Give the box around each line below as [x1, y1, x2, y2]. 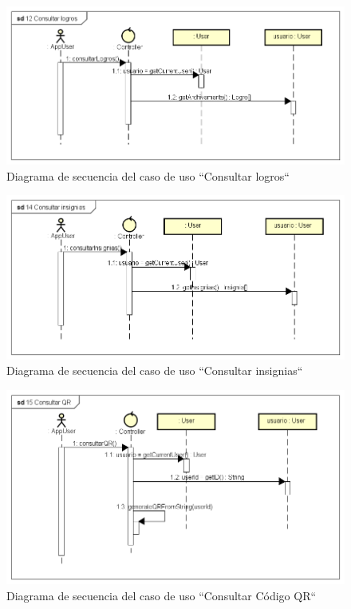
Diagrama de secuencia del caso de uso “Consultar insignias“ [6, 362, 303, 379]
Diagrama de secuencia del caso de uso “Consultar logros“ [6, 167, 290, 184]
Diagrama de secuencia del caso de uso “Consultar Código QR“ [6, 587, 317, 603]
